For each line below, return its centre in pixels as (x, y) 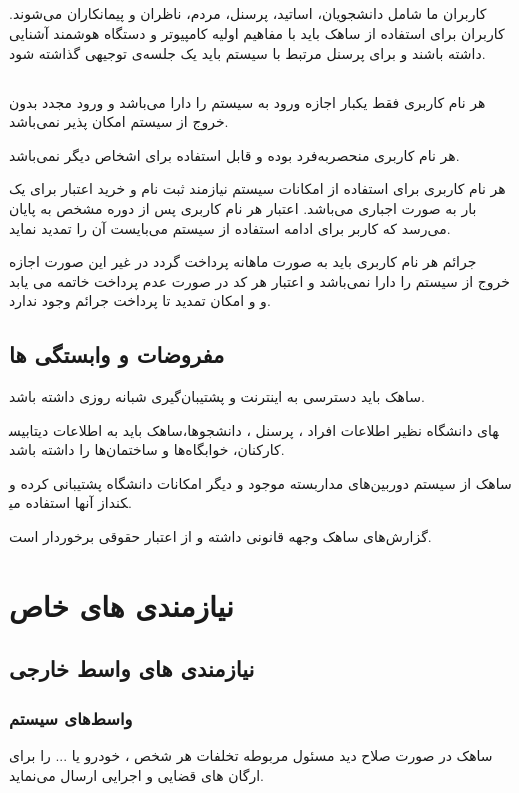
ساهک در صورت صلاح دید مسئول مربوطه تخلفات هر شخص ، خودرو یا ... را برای (251, 755)
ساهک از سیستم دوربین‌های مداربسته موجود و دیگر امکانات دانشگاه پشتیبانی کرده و (260, 482)
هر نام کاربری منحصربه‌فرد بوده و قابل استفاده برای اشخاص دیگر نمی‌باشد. (234, 154)
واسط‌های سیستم (71, 717)
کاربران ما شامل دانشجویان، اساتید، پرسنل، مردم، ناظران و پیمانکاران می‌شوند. (248, 13)
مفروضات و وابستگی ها (117, 354)
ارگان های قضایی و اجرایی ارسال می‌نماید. (136, 774)
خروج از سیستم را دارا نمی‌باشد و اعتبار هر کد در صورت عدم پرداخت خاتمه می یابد (259, 280)
